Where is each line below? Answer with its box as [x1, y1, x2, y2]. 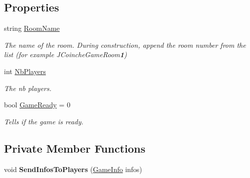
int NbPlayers [4, 66, 46, 76]
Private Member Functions [4, 140, 146, 156]
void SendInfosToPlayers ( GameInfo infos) [4, 164, 142, 174]
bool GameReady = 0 [4, 99, 70, 110]
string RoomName [4, 23, 60, 33]
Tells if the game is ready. [4, 116, 84, 126]
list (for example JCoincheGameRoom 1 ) [4, 49, 127, 60]
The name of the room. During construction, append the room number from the [4, 39, 246, 50]
